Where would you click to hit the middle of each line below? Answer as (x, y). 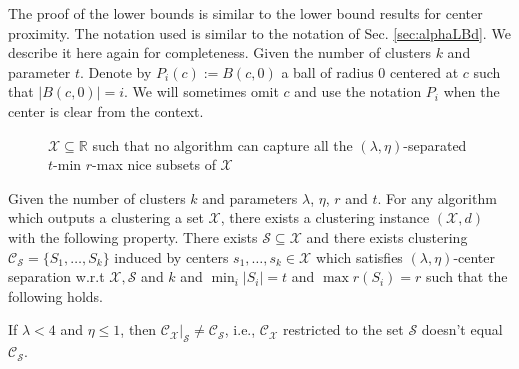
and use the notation (358, 91)
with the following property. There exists (133, 236)
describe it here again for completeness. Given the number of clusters (219, 52)
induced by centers (171, 256)
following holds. (55, 295)
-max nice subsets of (154, 164)
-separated (435, 144)
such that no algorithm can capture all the (222, 144)
